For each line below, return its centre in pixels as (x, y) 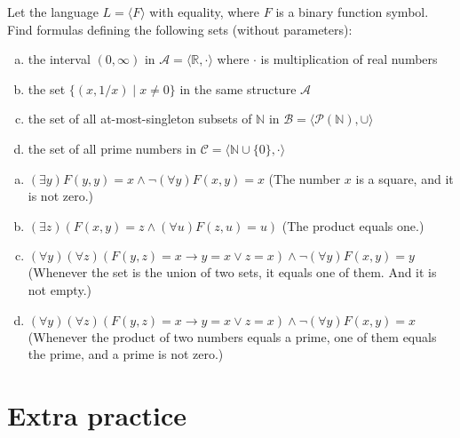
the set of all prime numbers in (112, 148)
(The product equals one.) (353, 225)
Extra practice (97, 414)
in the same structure (238, 88)
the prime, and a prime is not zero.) (126, 354)
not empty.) (59, 289)
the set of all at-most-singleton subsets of (140, 119)
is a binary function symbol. (352, 12)
